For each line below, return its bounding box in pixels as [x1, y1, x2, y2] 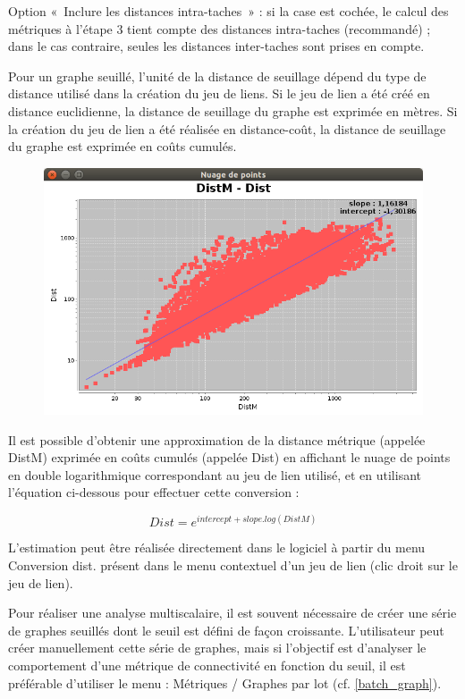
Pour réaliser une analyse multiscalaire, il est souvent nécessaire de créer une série [8, 603, 457, 622]
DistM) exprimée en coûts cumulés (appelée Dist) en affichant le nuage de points [8, 448, 451, 467]
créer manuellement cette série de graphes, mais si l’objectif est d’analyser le [8, 638, 427, 657]
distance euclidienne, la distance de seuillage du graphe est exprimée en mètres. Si [8, 101, 458, 120]
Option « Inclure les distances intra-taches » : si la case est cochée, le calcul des [8, 2, 449, 20]
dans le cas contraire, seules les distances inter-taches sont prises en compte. [8, 37, 425, 55]
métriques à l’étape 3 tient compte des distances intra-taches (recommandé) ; [8, 19, 431, 38]
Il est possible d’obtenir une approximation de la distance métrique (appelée [8, 430, 426, 449]
